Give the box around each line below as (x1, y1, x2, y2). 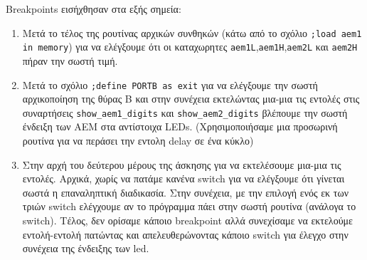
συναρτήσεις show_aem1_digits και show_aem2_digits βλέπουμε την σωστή (22, 105, 348, 120)
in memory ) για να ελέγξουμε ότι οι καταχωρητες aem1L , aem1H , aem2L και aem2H (22, 39, 358, 54)
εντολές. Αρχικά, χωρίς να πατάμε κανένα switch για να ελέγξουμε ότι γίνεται (22, 171, 345, 186)
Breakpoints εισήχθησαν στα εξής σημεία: (6, 1, 181, 16)
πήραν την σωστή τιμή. (22, 53, 118, 68)
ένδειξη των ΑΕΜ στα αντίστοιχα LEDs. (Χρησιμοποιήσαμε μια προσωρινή (22, 119, 338, 134)
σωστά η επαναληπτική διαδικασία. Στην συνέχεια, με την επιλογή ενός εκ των (22, 184, 349, 199)
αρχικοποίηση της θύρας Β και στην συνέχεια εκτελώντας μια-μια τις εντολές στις (22, 91, 360, 106)
